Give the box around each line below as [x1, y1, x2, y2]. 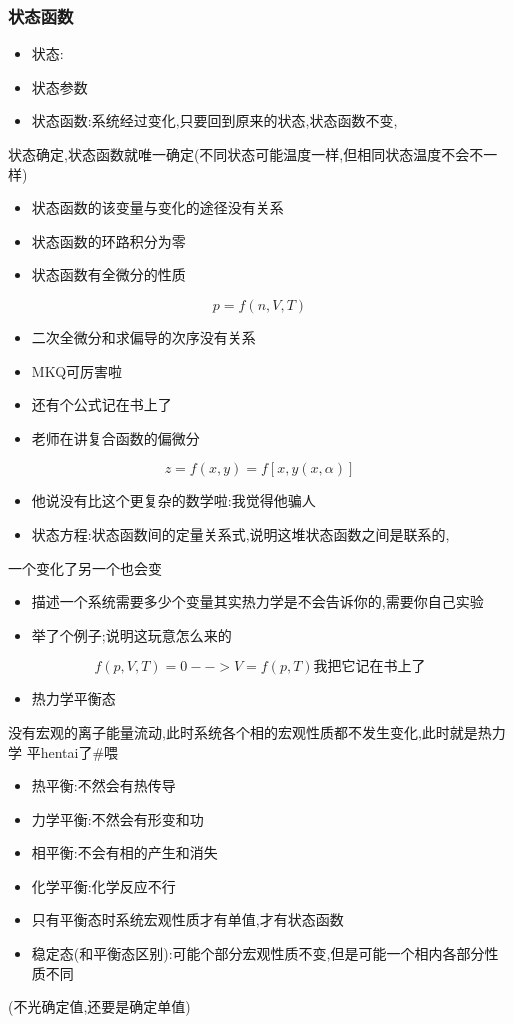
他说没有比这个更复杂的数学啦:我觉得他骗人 [31, 490, 316, 511]
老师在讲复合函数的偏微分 [31, 427, 200, 448]
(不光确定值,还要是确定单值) [8, 996, 191, 1017]
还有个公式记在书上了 [31, 394, 172, 415]
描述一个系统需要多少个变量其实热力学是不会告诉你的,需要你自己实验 [31, 591, 484, 612]
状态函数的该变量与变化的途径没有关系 [31, 197, 284, 218]
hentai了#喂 [40, 741, 119, 762]
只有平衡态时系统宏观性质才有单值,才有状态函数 [31, 909, 344, 930]
